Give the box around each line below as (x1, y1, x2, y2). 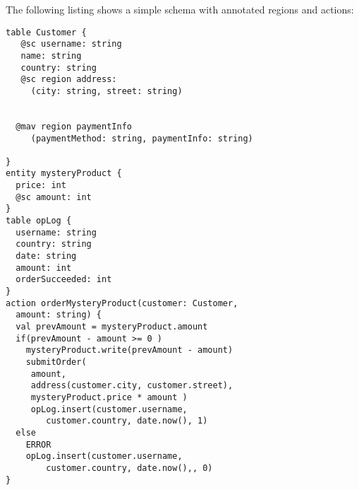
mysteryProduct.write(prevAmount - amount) (25, 345, 233, 356)
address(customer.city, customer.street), (30, 380, 233, 391)
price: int (16, 180, 66, 191)
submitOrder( (25, 356, 87, 367)
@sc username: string (20, 39, 122, 49)
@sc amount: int (16, 192, 92, 202)
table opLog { (6, 216, 72, 226)
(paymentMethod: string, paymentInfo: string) (30, 133, 253, 144)
